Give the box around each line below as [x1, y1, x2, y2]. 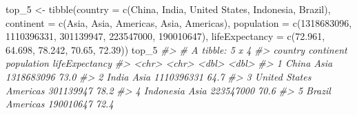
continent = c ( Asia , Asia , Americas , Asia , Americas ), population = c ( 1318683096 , [6, 15, 352, 30]
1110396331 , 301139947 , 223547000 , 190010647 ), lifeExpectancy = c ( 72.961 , [6, 29, 325, 43]
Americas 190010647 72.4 [6, 96, 114, 111]
